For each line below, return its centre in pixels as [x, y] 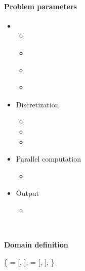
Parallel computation [48, 159]
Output [27, 193]
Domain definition [36, 245]
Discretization [37, 104]
